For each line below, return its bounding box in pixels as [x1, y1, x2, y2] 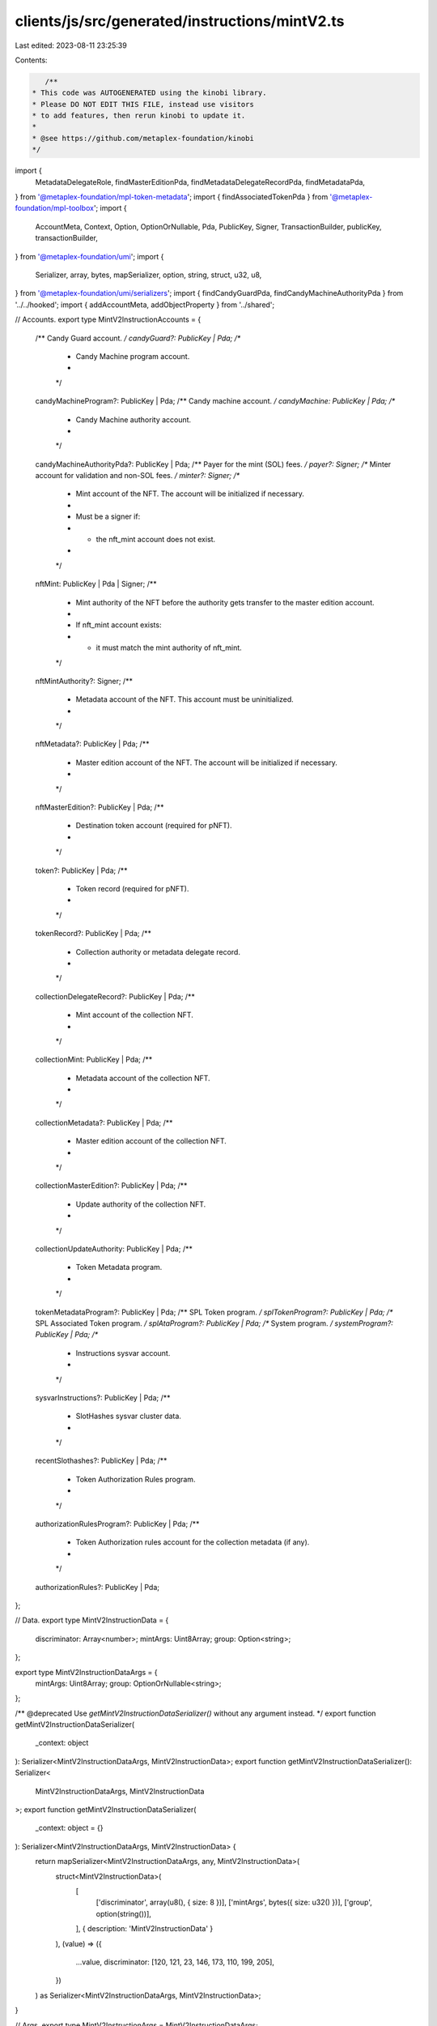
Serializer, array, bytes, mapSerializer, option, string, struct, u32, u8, [35, 270, 262, 280]
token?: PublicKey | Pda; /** [35, 866, 129, 875]
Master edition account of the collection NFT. [75, 1136, 227, 1146]
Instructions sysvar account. [75, 1348, 171, 1357]
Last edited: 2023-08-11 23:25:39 [15, 41, 127, 50]
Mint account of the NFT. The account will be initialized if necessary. [75, 489, 305, 498]
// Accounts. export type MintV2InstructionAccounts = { [15, 314, 202, 324]
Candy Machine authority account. [75, 414, 192, 425]
